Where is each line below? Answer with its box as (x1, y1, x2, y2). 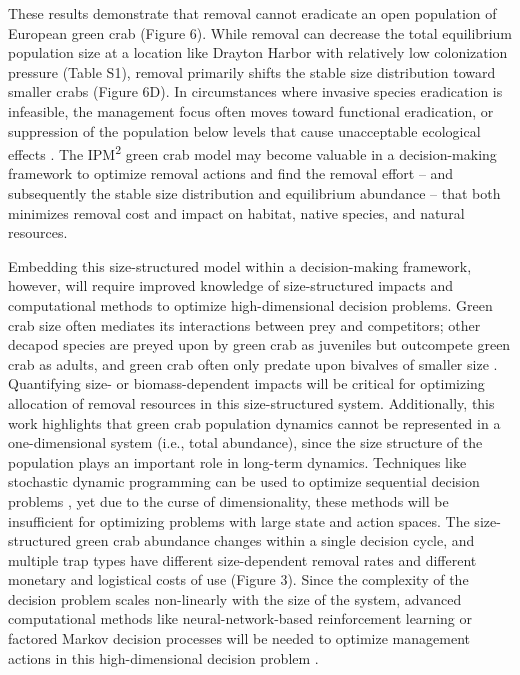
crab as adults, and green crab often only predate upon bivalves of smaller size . (8, 353, 498, 374)
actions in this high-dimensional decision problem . (8, 647, 319, 668)
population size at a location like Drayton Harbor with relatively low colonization (8, 42, 508, 63)
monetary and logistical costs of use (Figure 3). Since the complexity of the (8, 569, 469, 590)
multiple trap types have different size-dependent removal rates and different (8, 549, 477, 570)
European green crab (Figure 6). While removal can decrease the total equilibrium (8, 22, 512, 43)
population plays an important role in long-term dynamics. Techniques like (8, 451, 467, 472)
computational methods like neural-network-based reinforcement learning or (8, 608, 472, 629)
